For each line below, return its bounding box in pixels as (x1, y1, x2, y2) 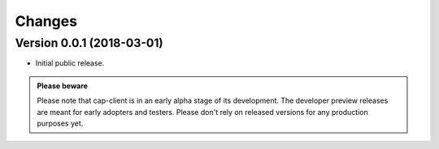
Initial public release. (35, 58, 105, 68)
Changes (15, 12, 77, 30)
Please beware (37, 81, 89, 91)
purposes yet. (37, 118, 84, 128)
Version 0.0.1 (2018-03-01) (15, 36, 164, 50)
